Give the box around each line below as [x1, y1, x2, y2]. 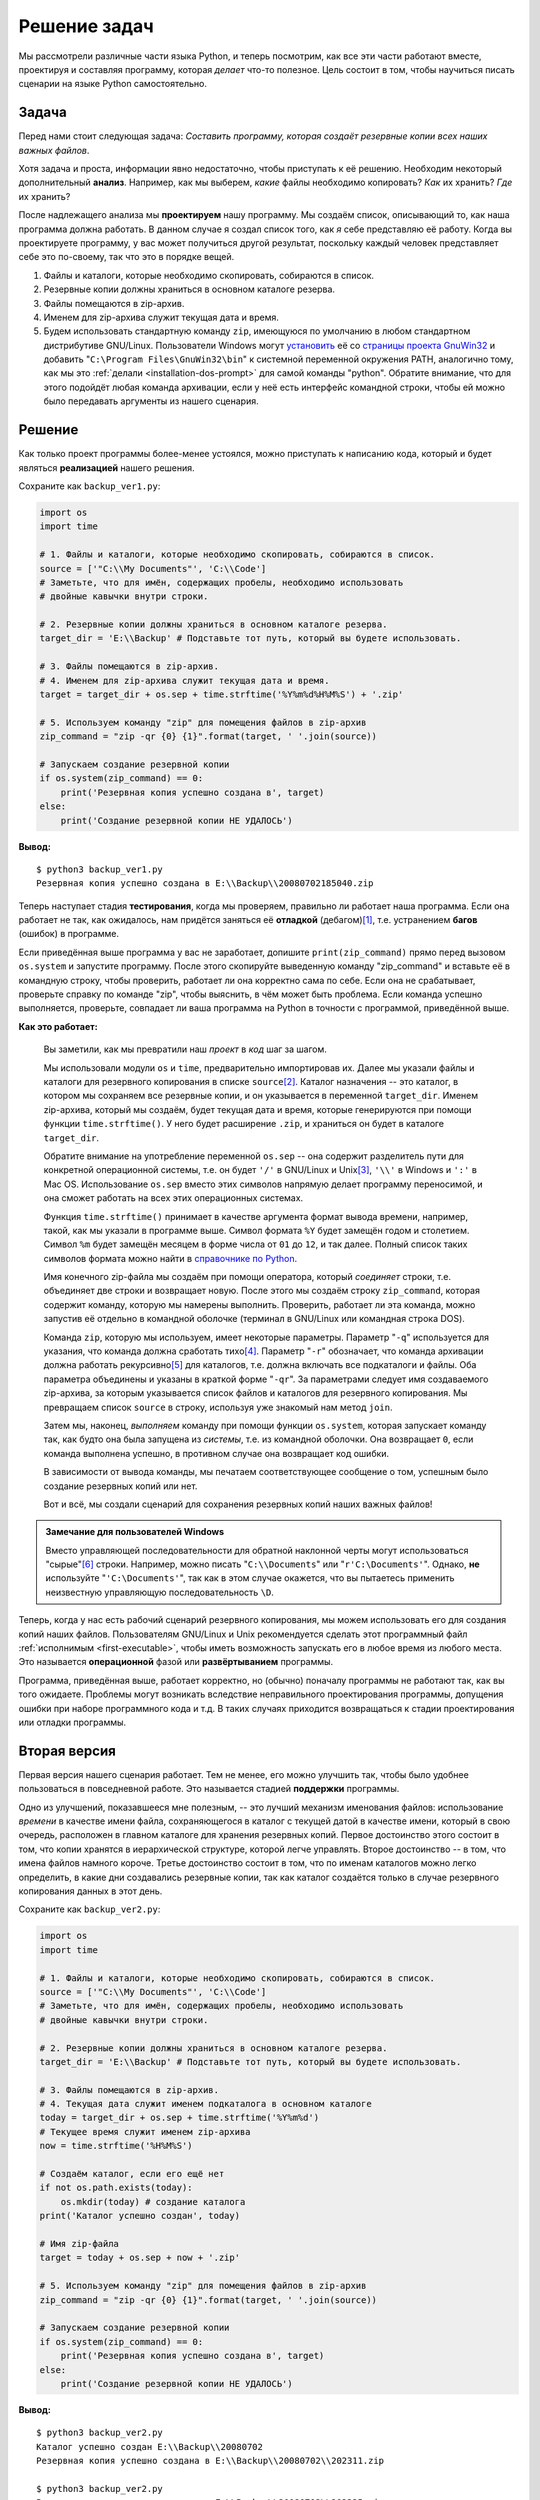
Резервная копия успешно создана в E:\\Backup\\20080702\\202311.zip [36, 2455, 385, 2467]
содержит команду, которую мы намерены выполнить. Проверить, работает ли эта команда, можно [43, 1298, 476, 1310]
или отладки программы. [18, 1716, 127, 1728]
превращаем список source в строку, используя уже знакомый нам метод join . [43, 1401, 393, 1413]
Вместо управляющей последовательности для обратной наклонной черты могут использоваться [45, 1544, 469, 1556]
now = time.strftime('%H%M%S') [39, 2140, 194, 2152]
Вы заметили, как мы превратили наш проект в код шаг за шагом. [43, 1043, 327, 1055]
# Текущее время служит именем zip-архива [39, 2126, 251, 2137]
